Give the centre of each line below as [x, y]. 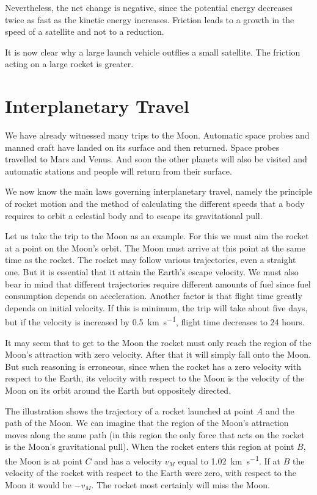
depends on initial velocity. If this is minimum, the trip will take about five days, [156, 307]
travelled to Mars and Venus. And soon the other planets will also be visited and [156, 159]
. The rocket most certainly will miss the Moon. [180, 484]
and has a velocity [128, 461]
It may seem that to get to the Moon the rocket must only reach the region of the [158, 342]
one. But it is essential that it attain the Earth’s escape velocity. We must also [152, 272]
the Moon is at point [44, 461]
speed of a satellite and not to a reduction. [85, 31]
